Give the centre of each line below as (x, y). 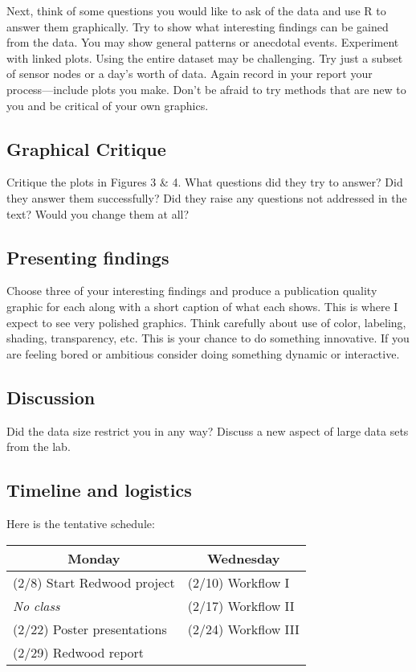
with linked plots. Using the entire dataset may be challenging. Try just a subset (205, 57)
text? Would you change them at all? (98, 213)
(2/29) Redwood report (78, 652)
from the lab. (39, 447)
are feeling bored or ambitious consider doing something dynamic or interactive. (203, 353)
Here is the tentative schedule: (81, 523)
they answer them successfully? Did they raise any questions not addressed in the (207, 197)
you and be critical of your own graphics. (108, 105)
